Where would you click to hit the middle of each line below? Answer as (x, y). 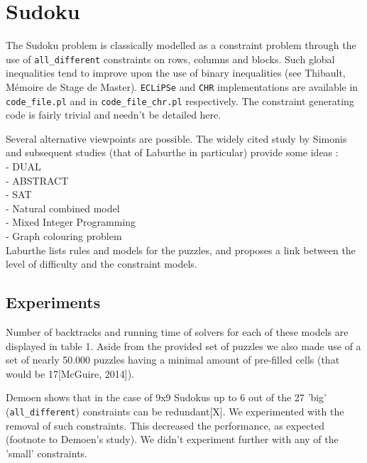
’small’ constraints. (46, 453)
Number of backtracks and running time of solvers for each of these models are (177, 332)
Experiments (53, 302)
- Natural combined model (63, 208)
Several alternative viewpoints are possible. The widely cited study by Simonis (176, 138)
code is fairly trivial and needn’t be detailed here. (114, 115)
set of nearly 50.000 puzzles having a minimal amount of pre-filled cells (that (173, 360)
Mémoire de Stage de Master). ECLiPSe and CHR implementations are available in (182, 86)
